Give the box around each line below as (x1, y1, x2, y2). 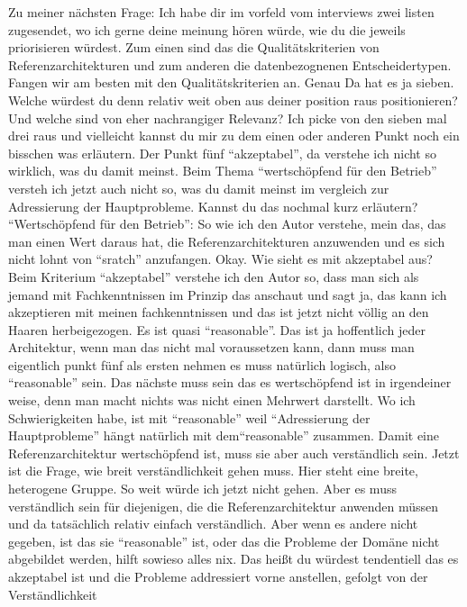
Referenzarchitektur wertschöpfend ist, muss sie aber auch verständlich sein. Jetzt (8, 443, 460, 462)
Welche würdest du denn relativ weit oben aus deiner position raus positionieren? (8, 90, 458, 109)
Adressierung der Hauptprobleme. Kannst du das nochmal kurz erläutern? (8, 196, 418, 215)
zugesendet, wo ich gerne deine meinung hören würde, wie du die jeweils (8, 20, 406, 39)
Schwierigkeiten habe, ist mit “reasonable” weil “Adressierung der (8, 408, 371, 427)
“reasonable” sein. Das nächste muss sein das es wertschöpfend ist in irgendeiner (8, 373, 452, 392)
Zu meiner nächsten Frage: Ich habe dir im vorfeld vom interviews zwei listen (8, 3, 435, 21)
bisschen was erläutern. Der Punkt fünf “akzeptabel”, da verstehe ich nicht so (8, 143, 436, 162)
